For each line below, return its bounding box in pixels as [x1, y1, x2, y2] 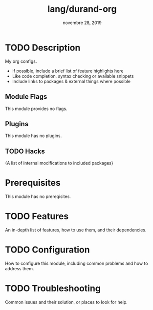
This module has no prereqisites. [5, 194, 71, 199]
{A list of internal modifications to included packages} [5, 160, 113, 166]
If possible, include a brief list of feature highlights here [12, 68, 124, 74]
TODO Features [5, 211, 69, 222]
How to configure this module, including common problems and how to [5, 260, 148, 266]
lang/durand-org [47, 3, 117, 15]
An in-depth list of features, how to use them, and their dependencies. [5, 227, 147, 233]
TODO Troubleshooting [5, 283, 101, 294]
